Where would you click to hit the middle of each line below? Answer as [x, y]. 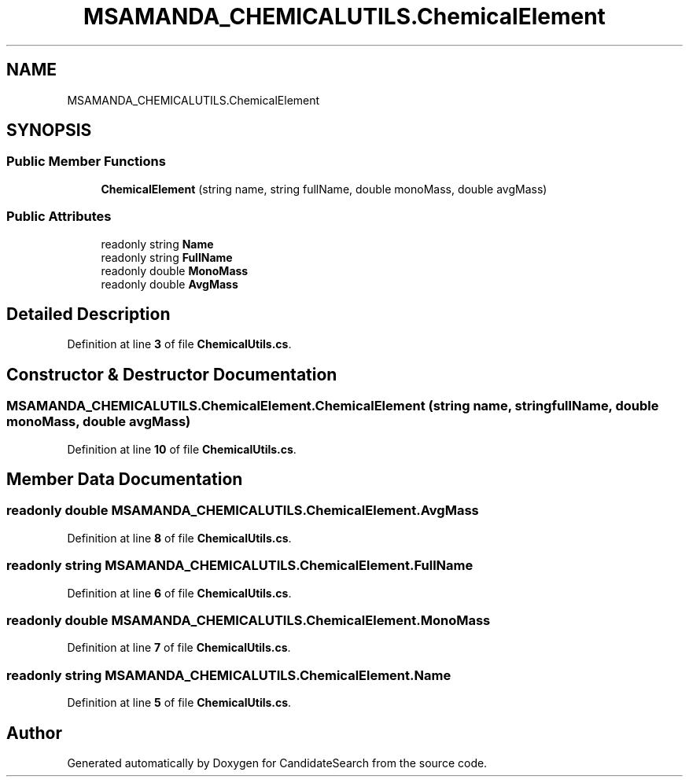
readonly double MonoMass [175, 270]
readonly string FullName [167, 257]
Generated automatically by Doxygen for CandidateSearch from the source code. [277, 763]
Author [34, 733]
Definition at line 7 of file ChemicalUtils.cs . [179, 648]
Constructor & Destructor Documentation [172, 374]
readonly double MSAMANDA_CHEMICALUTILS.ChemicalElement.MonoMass [249, 620]
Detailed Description [88, 314]
